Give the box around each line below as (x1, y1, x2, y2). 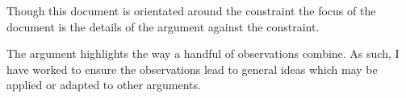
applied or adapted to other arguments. (6, 76, 201, 93)
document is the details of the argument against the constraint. (6, 18, 320, 35)
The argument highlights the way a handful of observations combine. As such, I (6, 45, 400, 62)
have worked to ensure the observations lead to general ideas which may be (6, 60, 378, 77)
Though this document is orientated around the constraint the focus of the (6, 2, 376, 18)
